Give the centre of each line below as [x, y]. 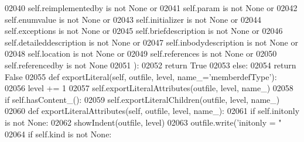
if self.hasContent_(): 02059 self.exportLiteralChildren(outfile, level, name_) [142, 99]
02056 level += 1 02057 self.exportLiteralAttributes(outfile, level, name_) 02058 [149, 88]
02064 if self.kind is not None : [58, 134]
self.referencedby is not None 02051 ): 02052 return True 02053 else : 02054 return [151, 65]
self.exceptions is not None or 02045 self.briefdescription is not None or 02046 [144, 31]
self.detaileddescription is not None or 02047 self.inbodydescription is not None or [151, 42]
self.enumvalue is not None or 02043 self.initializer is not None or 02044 [133, 19]
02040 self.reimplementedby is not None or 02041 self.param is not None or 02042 [151, 8]
